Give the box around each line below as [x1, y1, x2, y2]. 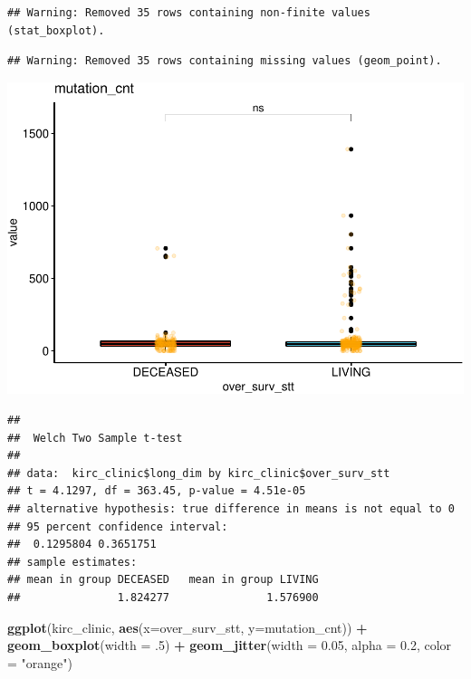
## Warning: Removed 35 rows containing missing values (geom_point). [7, 54, 442, 68]
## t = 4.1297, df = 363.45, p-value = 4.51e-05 [7, 484, 306, 498]
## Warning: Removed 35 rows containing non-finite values [7, 6, 370, 19]
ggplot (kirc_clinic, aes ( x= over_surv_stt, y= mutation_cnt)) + [7, 617, 368, 636]
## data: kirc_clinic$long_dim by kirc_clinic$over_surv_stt [7, 466, 390, 480]
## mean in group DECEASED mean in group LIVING [7, 573, 319, 587]
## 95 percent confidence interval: [7, 520, 228, 533]
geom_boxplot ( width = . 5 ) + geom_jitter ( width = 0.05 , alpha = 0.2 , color [7, 636, 452, 655]
